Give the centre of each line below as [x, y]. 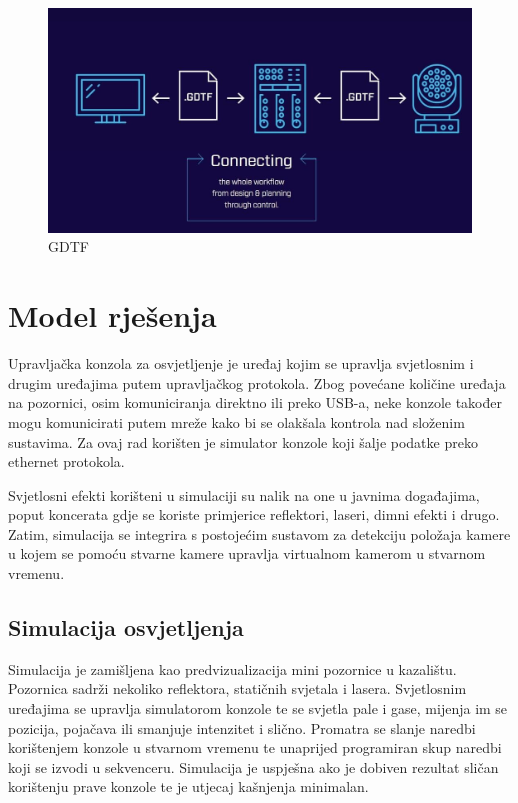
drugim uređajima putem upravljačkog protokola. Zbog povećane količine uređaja [257, 382]
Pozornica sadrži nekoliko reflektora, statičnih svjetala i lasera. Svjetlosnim [237, 688]
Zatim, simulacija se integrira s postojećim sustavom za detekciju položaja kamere [259, 533]
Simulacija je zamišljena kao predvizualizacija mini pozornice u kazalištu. [232, 668]
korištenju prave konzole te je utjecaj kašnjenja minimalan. [188, 786]
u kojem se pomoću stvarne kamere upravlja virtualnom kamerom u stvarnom [247, 553]
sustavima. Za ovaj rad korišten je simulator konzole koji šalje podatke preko [243, 441]
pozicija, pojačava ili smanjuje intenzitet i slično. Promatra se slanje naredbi [242, 727]
